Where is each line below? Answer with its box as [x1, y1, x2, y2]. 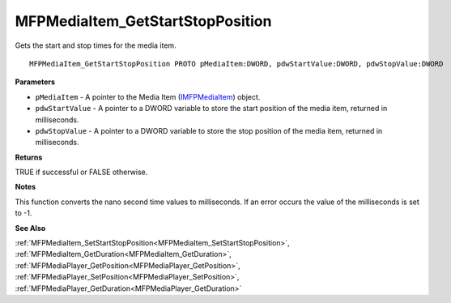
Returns [15, 152, 43, 162]
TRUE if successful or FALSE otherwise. [15, 167, 148, 177]
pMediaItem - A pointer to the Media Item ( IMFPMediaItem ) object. [35, 92, 261, 101]
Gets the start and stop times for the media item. [15, 41, 177, 50]
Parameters [15, 77, 56, 87]
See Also [15, 223, 46, 233]
